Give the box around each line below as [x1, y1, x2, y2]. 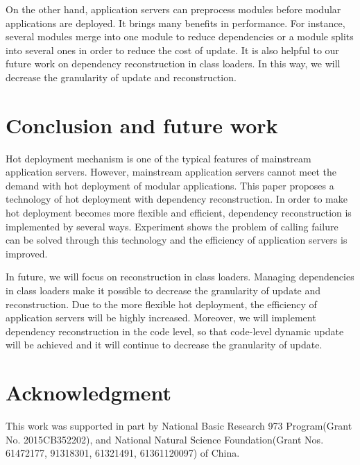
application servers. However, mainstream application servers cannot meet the [6, 164, 336, 179]
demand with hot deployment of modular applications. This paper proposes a [6, 178, 334, 192]
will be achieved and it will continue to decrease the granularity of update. [6, 337, 323, 352]
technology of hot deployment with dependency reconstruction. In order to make [6, 192, 348, 206]
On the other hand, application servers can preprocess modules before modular [6, 2, 341, 16]
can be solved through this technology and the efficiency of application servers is [6, 232, 348, 247]
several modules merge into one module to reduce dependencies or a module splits [6, 29, 354, 44]
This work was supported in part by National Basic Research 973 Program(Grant [6, 418, 352, 433]
